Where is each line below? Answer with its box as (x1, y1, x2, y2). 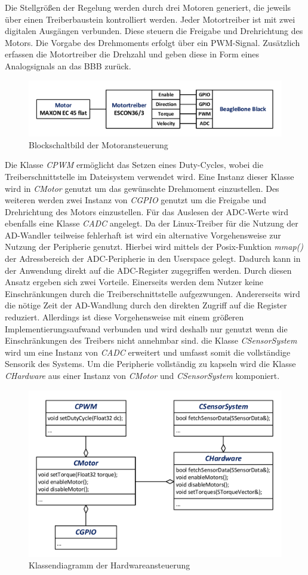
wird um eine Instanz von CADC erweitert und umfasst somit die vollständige (5, 345, 291, 358)
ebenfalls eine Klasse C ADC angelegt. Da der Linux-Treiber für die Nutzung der (5, 217, 298, 230)
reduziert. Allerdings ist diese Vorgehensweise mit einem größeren (5, 311, 244, 323)
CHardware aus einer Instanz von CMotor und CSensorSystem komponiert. (5, 369, 280, 382)
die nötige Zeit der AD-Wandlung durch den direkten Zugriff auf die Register (5, 299, 287, 311)
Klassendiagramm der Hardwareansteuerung (29, 559, 190, 571)
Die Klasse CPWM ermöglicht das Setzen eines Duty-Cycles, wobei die (5, 158, 263, 171)
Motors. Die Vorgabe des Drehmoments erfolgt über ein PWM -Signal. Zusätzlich (5, 36, 300, 48)
